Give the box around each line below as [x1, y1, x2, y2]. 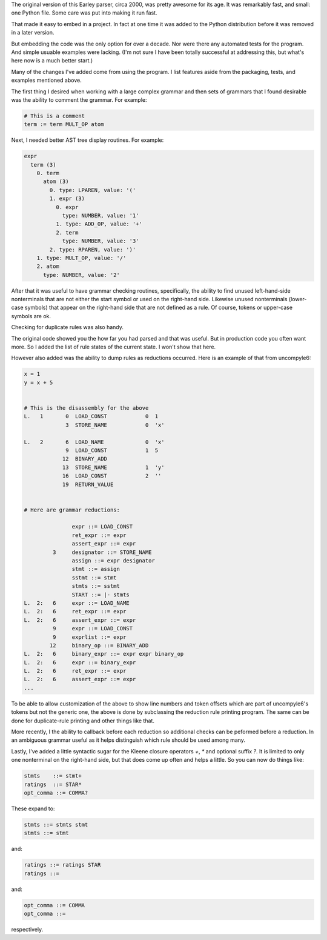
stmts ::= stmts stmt [24, 821, 88, 828]
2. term [55, 229, 79, 236]
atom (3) [43, 178, 69, 185]
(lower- [288, 296, 307, 303]
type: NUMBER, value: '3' [62, 238, 139, 245]
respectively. [11, 926, 44, 933]
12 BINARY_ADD [62, 455, 107, 462]
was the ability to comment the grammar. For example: [11, 96, 148, 103]
